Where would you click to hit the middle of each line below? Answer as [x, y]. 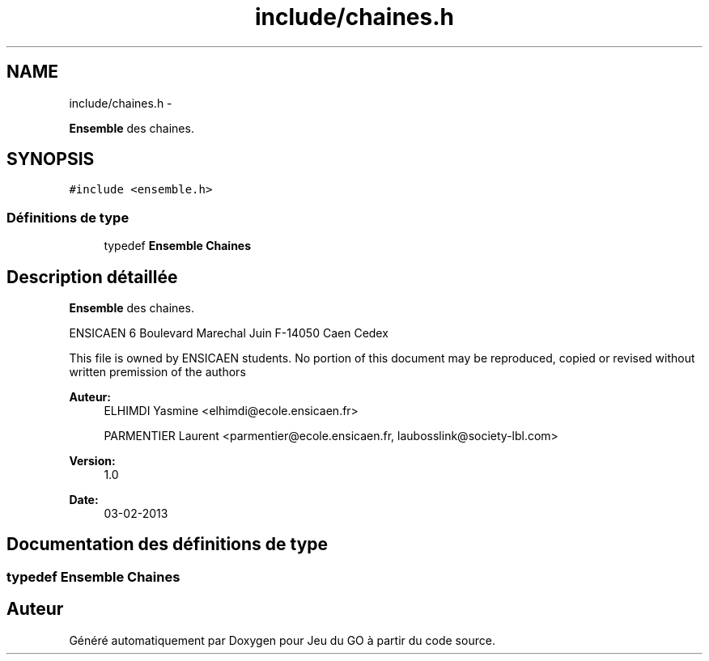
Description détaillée [92, 277]
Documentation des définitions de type [168, 544]
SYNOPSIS [51, 159]
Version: [92, 461]
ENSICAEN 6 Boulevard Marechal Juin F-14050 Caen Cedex [229, 333]
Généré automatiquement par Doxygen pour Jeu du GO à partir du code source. [282, 640]
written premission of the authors [157, 372]
